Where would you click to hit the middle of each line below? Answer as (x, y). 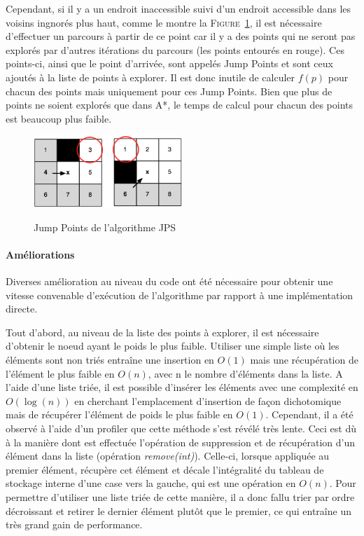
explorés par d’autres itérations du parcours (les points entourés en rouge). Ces (175, 49)
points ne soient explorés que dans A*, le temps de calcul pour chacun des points (180, 105)
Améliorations (40, 254)
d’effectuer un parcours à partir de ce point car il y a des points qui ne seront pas (181, 36)
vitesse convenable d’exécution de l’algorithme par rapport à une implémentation (180, 295)
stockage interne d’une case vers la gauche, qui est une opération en (151, 483)
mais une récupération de (304, 360)
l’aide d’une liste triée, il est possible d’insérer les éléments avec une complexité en (182, 387)
